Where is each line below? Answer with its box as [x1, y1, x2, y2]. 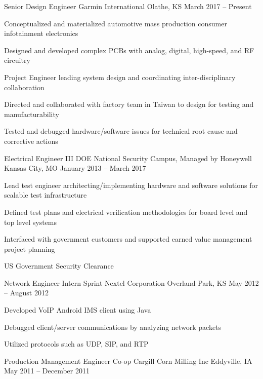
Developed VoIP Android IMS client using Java [4, 305, 151, 315]
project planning [4, 243, 55, 254]
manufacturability [4, 108, 59, 119]
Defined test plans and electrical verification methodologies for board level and [4, 206, 248, 217]
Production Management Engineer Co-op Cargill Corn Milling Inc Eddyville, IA [4, 355, 252, 366]
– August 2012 [4, 287, 49, 298]
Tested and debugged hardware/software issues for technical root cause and [4, 126, 238, 136]
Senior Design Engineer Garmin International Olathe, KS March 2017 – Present [4, 1, 252, 11]
